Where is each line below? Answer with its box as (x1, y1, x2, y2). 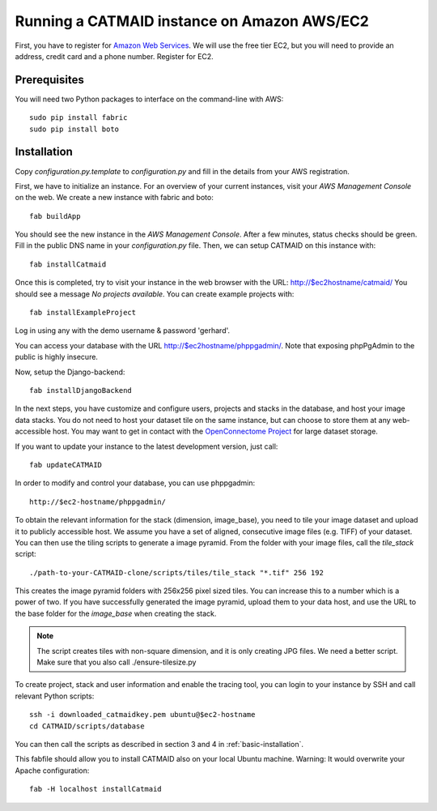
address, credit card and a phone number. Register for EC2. (15, 51, 214, 61)
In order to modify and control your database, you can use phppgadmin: (15, 478, 256, 488)
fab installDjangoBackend (29, 386, 133, 395)
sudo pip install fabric (29, 113, 128, 122)
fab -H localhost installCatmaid (29, 784, 162, 794)
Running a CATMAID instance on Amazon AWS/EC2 (15, 12, 370, 30)
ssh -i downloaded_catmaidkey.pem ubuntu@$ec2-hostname (29, 710, 256, 719)
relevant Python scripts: (15, 691, 95, 701)
